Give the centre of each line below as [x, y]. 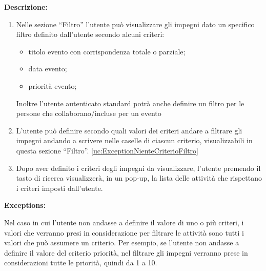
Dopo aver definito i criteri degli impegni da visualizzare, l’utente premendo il [138, 168]
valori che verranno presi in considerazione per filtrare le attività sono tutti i [124, 232]
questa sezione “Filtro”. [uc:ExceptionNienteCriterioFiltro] [107, 150]
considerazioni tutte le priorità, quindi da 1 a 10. [81, 263]
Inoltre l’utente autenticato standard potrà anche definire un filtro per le [130, 103]
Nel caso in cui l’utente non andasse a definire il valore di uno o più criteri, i [124, 222]
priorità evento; [53, 85]
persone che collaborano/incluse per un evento [89, 113]
